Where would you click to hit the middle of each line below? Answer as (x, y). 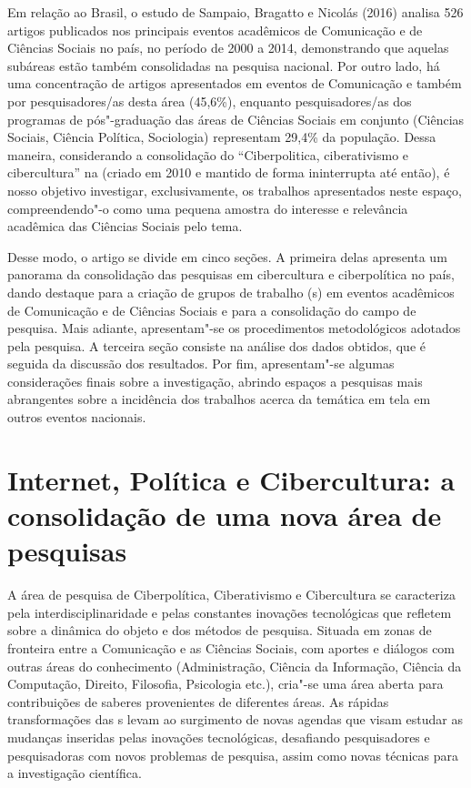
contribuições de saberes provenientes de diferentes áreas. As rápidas (198, 701)
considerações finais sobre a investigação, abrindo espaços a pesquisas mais (215, 381)
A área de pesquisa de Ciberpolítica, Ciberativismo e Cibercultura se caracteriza (231, 595)
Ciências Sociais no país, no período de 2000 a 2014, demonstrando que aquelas (228, 48)
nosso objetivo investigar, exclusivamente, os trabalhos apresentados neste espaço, (235, 190)
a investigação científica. (75, 773)
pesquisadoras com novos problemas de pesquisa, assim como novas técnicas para (233, 755)
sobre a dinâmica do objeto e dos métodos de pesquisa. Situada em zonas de (220, 630)
